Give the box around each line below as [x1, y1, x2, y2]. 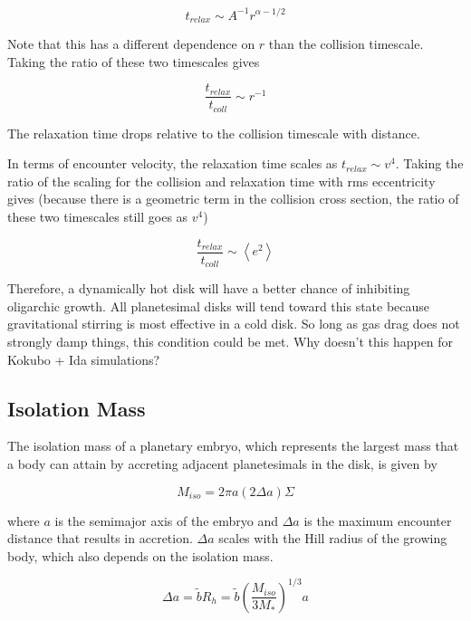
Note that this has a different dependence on [7, 33, 255, 53]
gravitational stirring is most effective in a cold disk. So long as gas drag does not [7, 314, 460, 333]
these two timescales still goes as [7, 207, 188, 226]
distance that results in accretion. [7, 529, 193, 548]
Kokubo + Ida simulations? [7, 349, 160, 368]
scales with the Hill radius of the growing [218, 529, 447, 548]
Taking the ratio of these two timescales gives [7, 52, 260, 71]
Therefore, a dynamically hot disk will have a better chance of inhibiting [7, 279, 410, 298]
